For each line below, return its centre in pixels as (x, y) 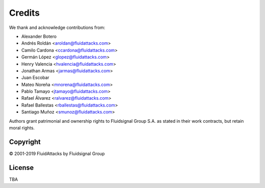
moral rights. (22, 128)
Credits (25, 13)
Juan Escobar (35, 78)
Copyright (25, 142)
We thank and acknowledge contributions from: (57, 27)
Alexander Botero (39, 36)
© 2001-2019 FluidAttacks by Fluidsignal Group (57, 153)
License (21, 168)
